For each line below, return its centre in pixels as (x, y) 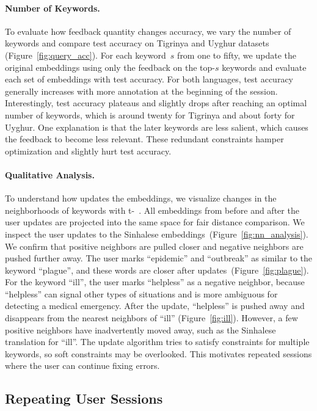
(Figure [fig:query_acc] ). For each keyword (86, 55)
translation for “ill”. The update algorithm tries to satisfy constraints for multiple (157, 342)
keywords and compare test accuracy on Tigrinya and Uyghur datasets (137, 43)
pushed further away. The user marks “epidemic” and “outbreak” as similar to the (159, 258)
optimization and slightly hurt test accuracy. (88, 151)
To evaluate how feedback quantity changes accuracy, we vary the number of (148, 31)
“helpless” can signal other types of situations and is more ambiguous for (141, 293)
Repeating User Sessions (84, 398)
